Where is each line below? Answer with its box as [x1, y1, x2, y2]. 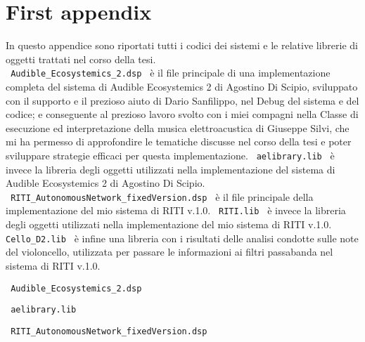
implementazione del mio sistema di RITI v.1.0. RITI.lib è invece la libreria [6, 203, 346, 218]
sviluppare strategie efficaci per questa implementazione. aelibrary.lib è [6, 147, 335, 162]
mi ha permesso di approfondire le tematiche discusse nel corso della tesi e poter [6, 134, 352, 149]
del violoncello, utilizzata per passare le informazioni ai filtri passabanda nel [6, 244, 333, 259]
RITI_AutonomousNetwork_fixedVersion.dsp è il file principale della [11, 189, 314, 204]
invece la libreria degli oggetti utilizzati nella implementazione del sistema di [6, 162, 335, 176]
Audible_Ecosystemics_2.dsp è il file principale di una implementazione [11, 65, 331, 80]
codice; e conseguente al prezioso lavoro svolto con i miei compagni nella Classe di [6, 107, 359, 121]
